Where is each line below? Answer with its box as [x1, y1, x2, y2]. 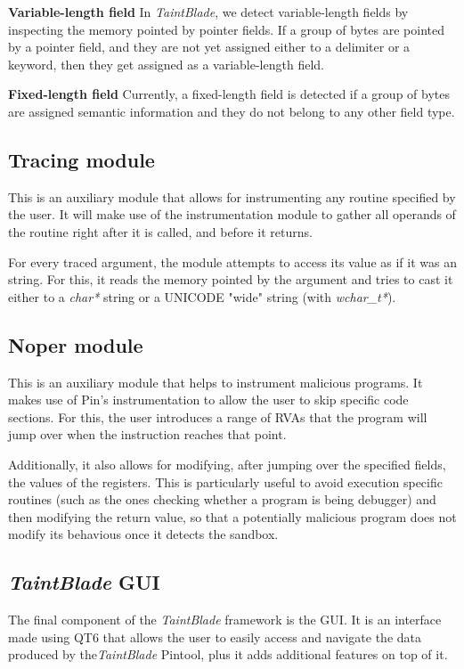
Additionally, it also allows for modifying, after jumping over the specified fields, [8, 454, 446, 473]
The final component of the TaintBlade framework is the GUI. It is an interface [8, 610, 442, 629]
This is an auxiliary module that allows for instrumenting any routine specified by [8, 187, 456, 206]
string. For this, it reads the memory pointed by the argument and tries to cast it [8, 270, 453, 289]
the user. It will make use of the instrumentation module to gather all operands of [8, 205, 456, 224]
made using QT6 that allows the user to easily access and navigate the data [8, 627, 422, 646]
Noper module [8, 330, 143, 358]
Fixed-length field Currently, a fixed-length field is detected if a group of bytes [8, 85, 450, 103]
